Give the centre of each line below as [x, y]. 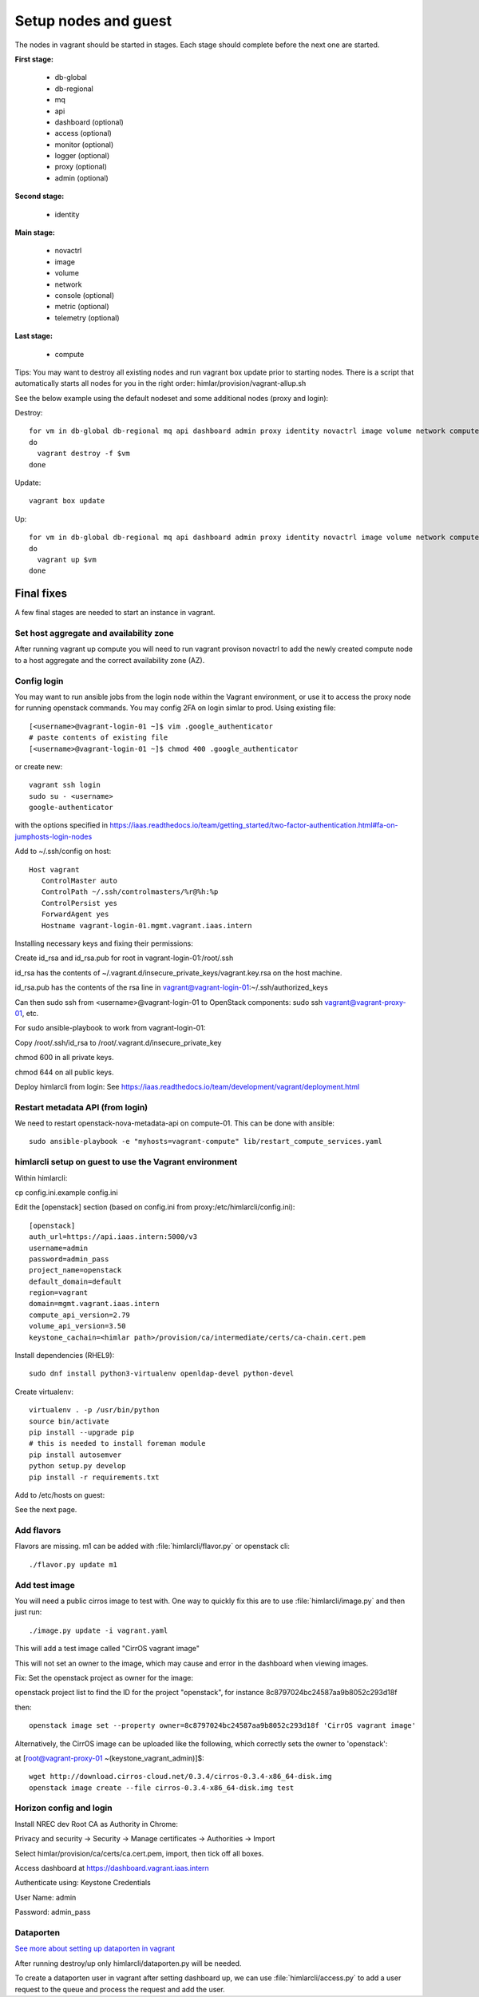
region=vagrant [59, 1293]
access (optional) [83, 133]
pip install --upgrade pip [82, 1433]
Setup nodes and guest [93, 21]
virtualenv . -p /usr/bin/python [94, 1410]
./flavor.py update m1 [73, 1564]
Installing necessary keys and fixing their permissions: [104, 943]
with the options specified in [61, 825]
